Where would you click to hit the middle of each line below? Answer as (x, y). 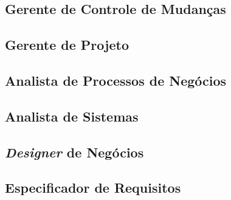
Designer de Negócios (74, 152)
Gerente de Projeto (67, 45)
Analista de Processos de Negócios (116, 80)
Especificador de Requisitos (93, 188)
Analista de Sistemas (72, 116)
